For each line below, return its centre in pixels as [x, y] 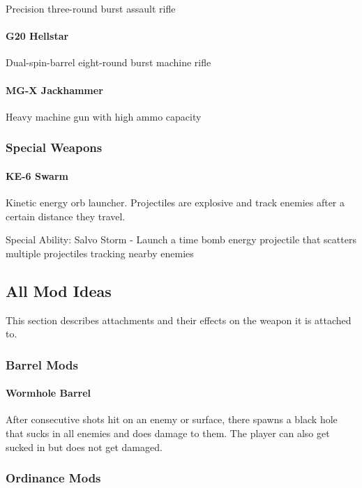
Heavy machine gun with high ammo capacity [104, 116]
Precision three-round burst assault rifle [91, 8]
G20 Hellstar [37, 36]
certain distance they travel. [66, 216]
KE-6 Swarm [37, 175]
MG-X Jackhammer [54, 90]
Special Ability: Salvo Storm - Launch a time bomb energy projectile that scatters [181, 239]
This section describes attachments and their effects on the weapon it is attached [179, 320]
